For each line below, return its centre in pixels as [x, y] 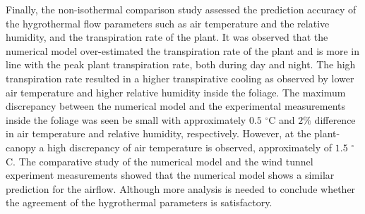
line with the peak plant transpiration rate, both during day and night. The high [181, 64]
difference [335, 119]
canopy [21, 147]
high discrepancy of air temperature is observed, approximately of [190, 147]
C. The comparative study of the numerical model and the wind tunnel [160, 161]
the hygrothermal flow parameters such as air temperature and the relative [168, 23]
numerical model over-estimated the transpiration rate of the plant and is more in [182, 50]
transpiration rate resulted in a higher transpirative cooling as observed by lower [180, 78]
